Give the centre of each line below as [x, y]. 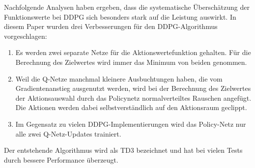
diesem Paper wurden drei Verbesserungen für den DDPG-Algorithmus [111, 26]
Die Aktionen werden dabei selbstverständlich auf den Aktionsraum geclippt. [131, 107]
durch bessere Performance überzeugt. [61, 159]
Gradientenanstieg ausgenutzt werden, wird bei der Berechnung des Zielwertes [133, 88]
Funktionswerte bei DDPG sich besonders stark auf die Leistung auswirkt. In [120, 16]
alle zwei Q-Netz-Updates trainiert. [68, 133]
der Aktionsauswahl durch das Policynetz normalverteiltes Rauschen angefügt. [133, 98]
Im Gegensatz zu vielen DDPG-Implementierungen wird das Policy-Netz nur [131, 124]
